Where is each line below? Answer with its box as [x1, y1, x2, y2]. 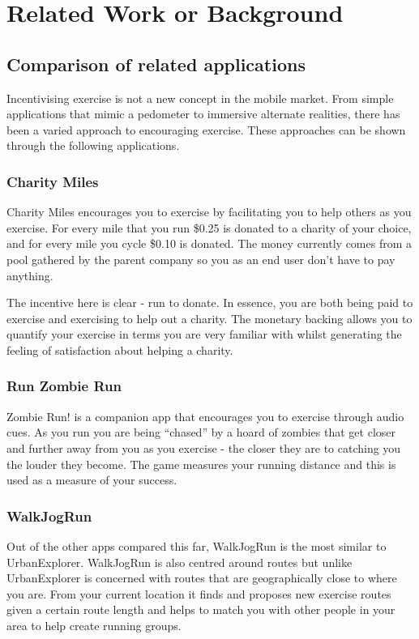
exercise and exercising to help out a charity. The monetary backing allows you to [6, 309, 413, 326]
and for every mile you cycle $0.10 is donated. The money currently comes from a [6, 235, 413, 252]
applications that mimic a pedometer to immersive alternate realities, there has [6, 105, 400, 122]
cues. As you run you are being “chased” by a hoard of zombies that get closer [6, 424, 395, 441]
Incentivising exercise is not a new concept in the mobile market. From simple [6, 89, 394, 106]
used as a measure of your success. [6, 471, 177, 488]
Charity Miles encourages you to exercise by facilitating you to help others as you [6, 203, 412, 220]
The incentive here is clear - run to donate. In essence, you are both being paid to [6, 294, 413, 311]
